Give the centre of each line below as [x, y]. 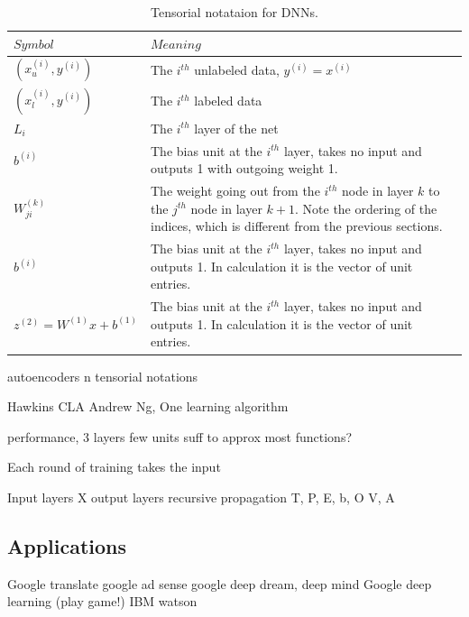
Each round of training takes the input [114, 467]
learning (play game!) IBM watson [102, 601]
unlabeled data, [237, 70]
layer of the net [236, 128]
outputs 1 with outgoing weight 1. [244, 168]
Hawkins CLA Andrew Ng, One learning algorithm [148, 406]
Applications [67, 545]
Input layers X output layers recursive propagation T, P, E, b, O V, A [201, 497]
